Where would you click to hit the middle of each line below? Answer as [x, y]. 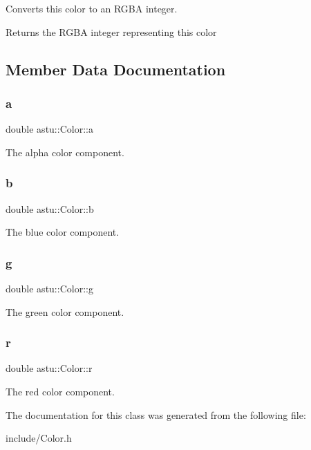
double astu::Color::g [49, 288]
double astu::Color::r [49, 368]
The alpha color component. [65, 152]
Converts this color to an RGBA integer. [92, 8]
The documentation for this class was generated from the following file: [156, 414]
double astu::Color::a [49, 129]
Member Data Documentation [116, 69]
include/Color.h [39, 438]
